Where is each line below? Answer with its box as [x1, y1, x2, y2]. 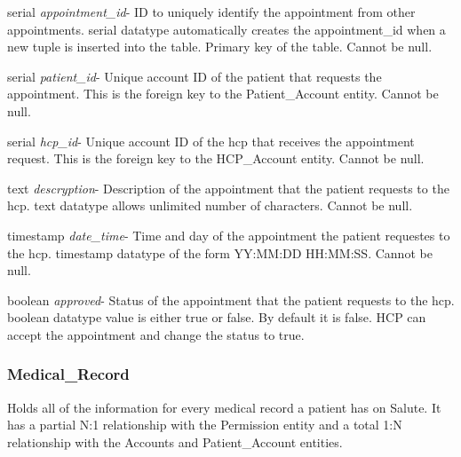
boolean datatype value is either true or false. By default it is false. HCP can [7, 308, 426, 327]
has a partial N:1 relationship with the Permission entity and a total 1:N [7, 415, 402, 434]
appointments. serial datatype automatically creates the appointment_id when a [7, 20, 446, 38]
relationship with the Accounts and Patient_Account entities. [7, 432, 343, 451]
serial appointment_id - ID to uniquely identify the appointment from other [7, 3, 416, 20]
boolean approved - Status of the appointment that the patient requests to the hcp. [7, 290, 455, 309]
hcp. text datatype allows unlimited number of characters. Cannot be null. [7, 196, 413, 215]
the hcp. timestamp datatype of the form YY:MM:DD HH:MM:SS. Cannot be [7, 243, 433, 262]
